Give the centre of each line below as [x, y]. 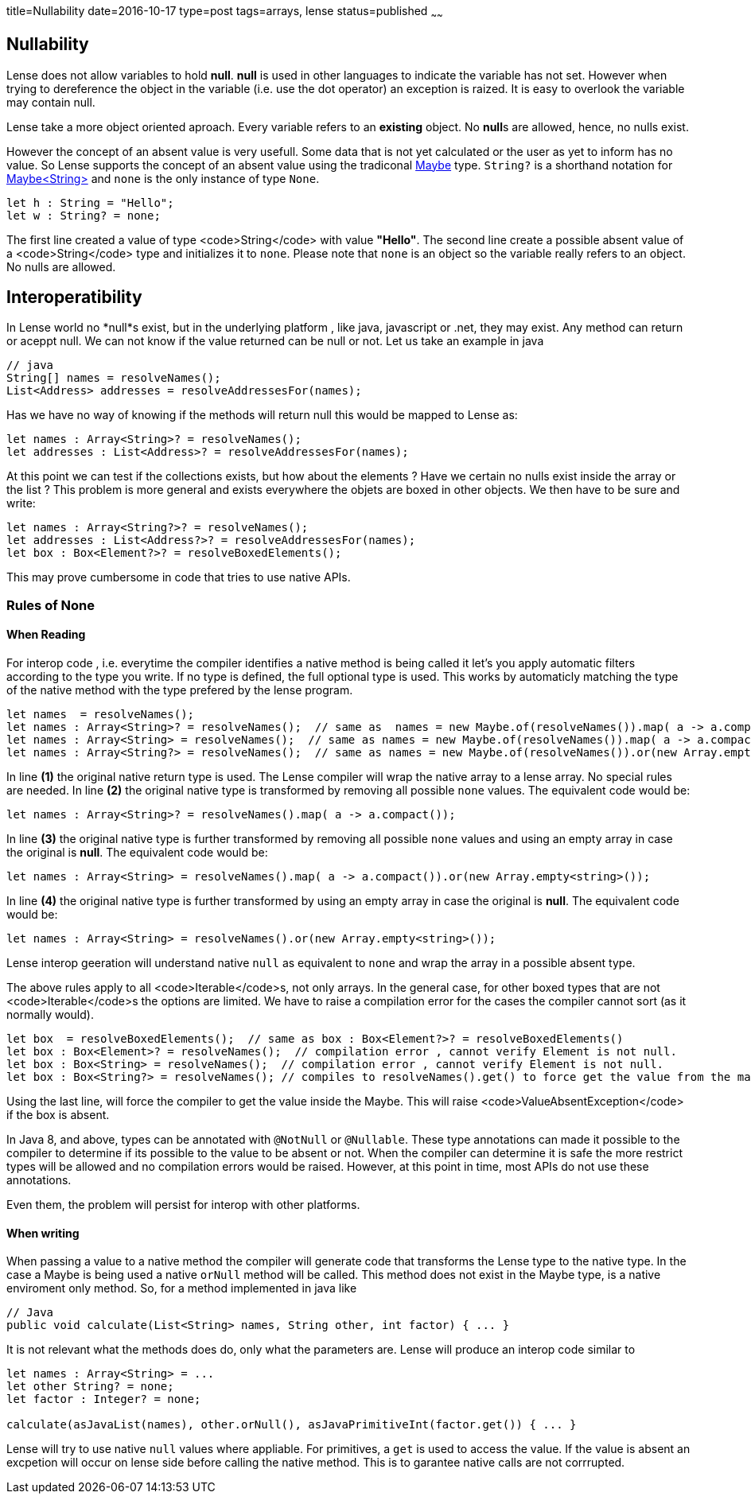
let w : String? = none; [84, 215]
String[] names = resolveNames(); [114, 378]
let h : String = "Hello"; [90, 202]
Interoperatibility [74, 297]
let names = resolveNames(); [101, 715]
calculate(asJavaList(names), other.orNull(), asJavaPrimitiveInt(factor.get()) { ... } [292, 1425]
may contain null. [51, 102]
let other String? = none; [90, 1387]
